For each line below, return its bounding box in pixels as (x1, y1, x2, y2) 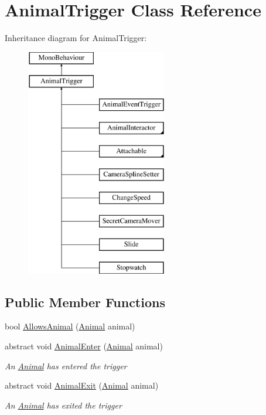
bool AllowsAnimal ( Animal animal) (5, 320, 135, 332)
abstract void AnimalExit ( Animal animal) (5, 379, 159, 392)
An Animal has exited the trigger (5, 399, 122, 411)
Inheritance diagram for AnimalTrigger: (5, 32, 147, 44)
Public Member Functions (5, 292, 165, 311)
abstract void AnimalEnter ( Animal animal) (5, 340, 163, 352)
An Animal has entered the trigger (5, 359, 127, 372)
